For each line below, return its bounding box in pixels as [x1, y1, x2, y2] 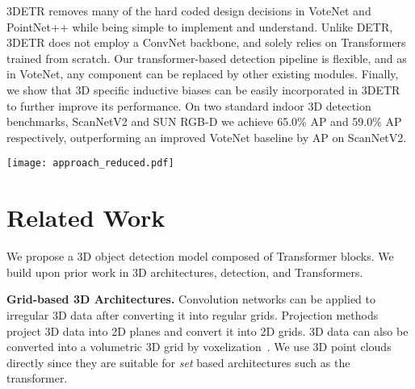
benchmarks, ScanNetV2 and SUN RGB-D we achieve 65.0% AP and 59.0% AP [6, 113, 402, 130]
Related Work [6, 201, 166, 234]
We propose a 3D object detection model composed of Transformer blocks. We [6, 248, 394, 265]
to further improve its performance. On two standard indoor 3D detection [6, 97, 371, 114]
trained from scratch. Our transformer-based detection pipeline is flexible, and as [6, 49, 407, 66]
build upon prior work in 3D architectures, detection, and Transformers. [6, 263, 363, 280]
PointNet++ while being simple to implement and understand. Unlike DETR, [6, 18, 393, 35]
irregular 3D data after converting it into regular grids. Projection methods [6, 306, 379, 323]
